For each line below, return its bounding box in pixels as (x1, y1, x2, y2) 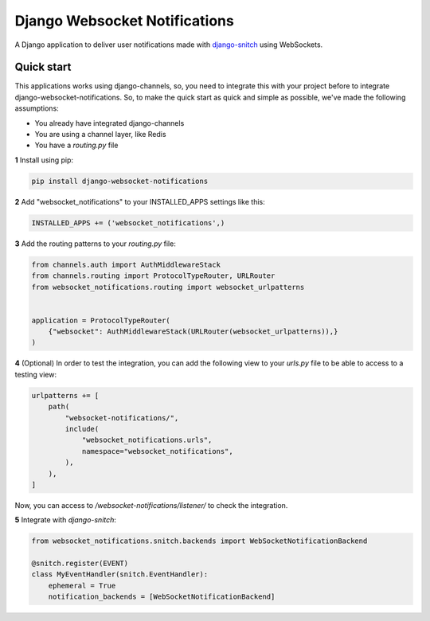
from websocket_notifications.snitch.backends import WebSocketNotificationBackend (31, 537, 368, 545)
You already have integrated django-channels (34, 118, 185, 127)
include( (64, 424, 100, 433)
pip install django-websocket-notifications (31, 176, 209, 186)
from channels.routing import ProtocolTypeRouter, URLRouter (31, 271, 276, 280)
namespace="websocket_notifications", (81, 447, 234, 455)
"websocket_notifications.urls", (81, 435, 213, 445)
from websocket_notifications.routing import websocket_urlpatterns (31, 283, 305, 291)
